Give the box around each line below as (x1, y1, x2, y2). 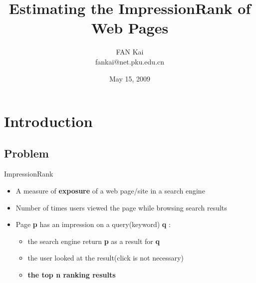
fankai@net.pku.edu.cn (95, 56, 165, 66)
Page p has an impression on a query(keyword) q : (15, 219, 171, 229)
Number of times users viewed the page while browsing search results (15, 202, 227, 212)
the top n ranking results (27, 269, 116, 280)
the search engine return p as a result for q (27, 235, 160, 246)
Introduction (4, 111, 93, 131)
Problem (4, 145, 49, 160)
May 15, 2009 (109, 73, 151, 83)
